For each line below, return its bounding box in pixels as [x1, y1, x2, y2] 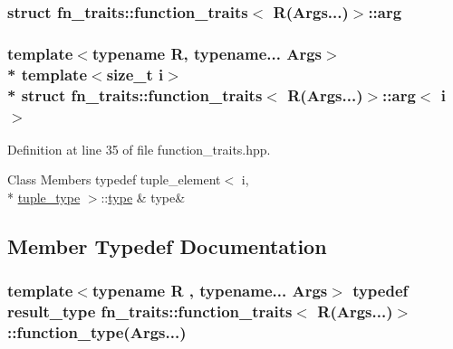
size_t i [106, 62, 164, 85]
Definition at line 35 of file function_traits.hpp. [7, 139, 271, 158]
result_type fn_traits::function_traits [7, 300, 293, 323]
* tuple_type [7, 188, 81, 207]
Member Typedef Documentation [7, 232, 327, 259]
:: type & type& [101, 188, 186, 207]
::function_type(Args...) [7, 321, 187, 344]
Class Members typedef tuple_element [7, 170, 221, 189]
